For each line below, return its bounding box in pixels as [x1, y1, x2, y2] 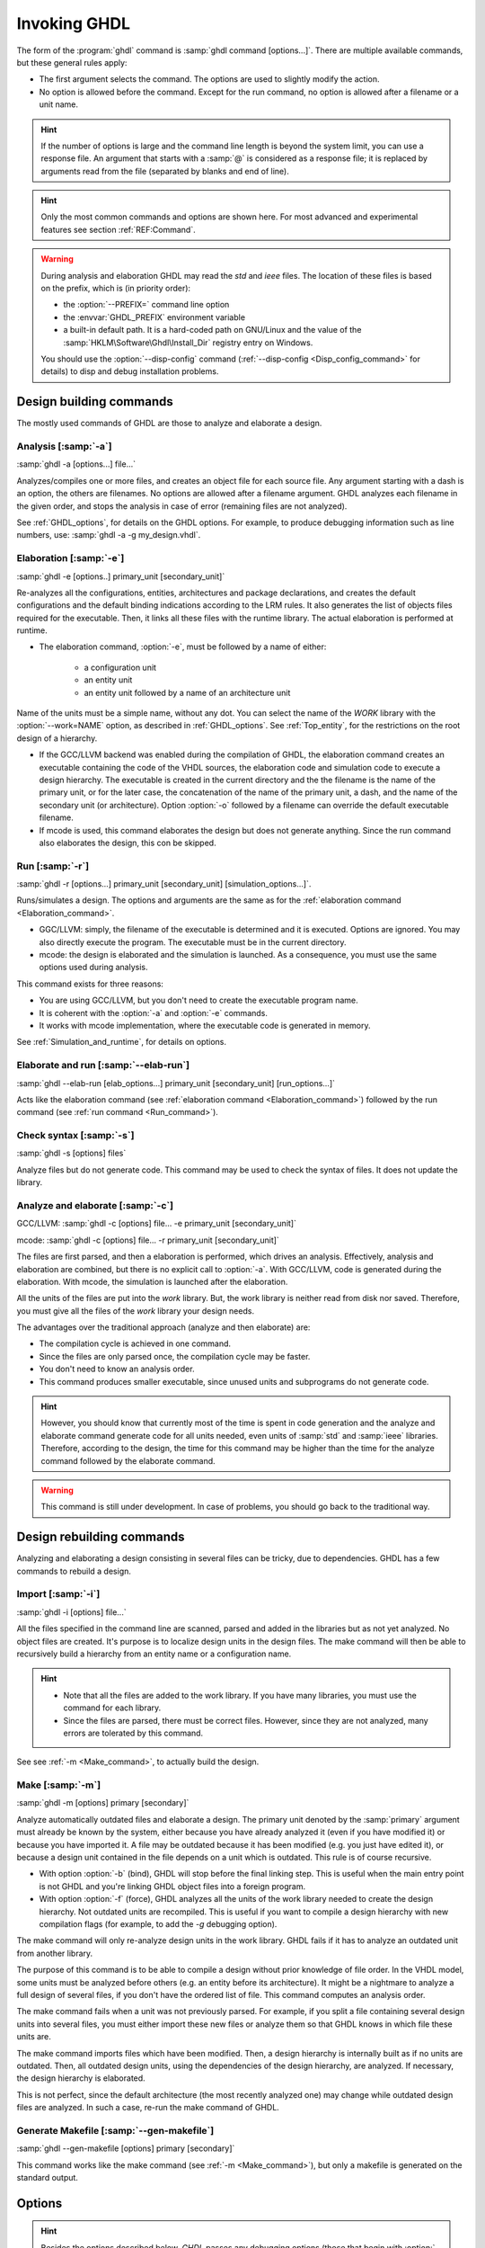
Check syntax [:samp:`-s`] [16, 1129, 135, 1142]
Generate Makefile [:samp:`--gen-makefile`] [16, 2124, 215, 2136]
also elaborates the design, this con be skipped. [39, 837, 216, 848]
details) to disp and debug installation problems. [40, 366, 219, 377]
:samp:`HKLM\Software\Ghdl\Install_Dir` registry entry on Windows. [63, 337, 313, 348]
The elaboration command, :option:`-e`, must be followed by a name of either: [39, 641, 327, 652]
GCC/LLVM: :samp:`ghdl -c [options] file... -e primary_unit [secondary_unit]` [16, 1218, 296, 1229]
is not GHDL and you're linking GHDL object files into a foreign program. [39, 1880, 305, 1892]
